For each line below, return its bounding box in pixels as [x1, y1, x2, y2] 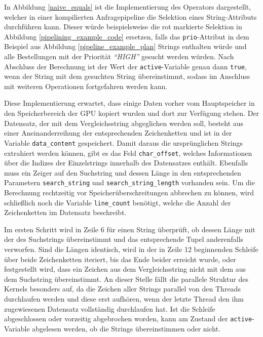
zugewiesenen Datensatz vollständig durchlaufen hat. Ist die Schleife [4, 303, 215, 314]
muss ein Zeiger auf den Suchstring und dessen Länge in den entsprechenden [4, 167, 241, 178]
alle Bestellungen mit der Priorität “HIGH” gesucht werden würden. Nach [4, 51, 234, 62]
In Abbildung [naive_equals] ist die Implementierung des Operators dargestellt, [4, 2, 251, 12]
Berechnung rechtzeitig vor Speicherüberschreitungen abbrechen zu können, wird [4, 187, 254, 197]
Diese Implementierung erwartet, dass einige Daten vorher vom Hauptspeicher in [4, 98, 255, 108]
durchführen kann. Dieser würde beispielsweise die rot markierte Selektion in [4, 21, 242, 32]
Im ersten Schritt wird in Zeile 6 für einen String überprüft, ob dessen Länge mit [4, 224, 255, 234]
